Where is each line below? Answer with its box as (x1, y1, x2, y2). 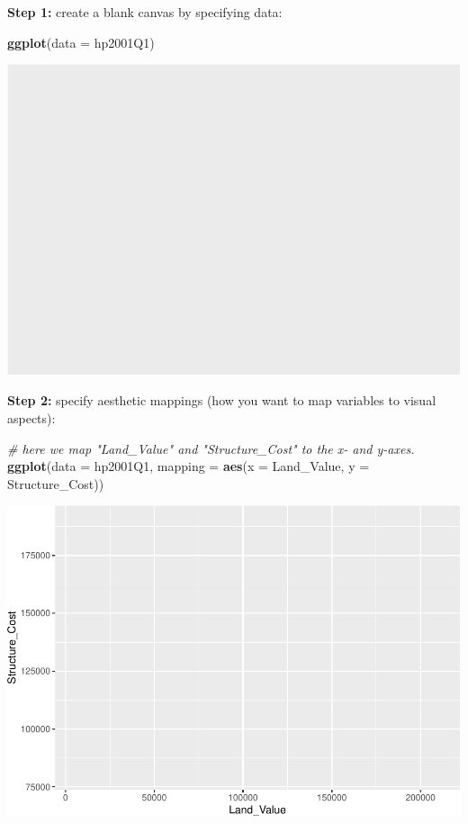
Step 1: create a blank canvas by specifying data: (7, 3, 283, 21)
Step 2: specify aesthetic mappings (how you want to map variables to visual (7, 391, 436, 410)
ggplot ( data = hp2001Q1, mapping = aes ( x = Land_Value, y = (7, 457, 370, 475)
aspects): (7, 409, 56, 428)
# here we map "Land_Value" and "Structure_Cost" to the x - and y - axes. (7, 439, 415, 457)
